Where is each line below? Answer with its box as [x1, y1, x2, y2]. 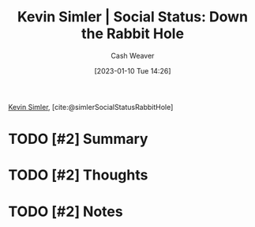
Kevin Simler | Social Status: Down [17, 8, 249, 26]
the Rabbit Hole [81, 25, 184, 43]
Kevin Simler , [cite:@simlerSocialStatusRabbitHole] [8, 102, 174, 112]
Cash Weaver [111, 51, 155, 60]
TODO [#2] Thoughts [8, 166, 148, 184]
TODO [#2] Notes [8, 202, 124, 221]
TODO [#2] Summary [8, 131, 148, 148]
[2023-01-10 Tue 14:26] [94, 66, 171, 75]
